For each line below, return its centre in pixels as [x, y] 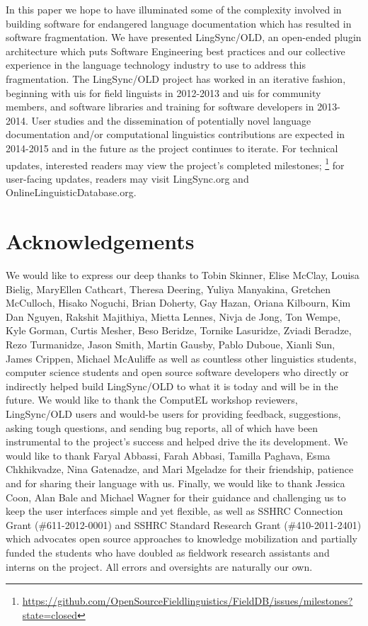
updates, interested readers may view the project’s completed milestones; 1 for [175, 164]
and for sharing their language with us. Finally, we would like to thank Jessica [176, 483]
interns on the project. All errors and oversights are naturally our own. [159, 566]
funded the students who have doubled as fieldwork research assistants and [168, 552]
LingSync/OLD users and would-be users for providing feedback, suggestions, [173, 414]
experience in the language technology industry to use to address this [156, 65]
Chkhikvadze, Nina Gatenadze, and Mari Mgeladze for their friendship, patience [180, 469]
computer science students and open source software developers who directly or [177, 372]
